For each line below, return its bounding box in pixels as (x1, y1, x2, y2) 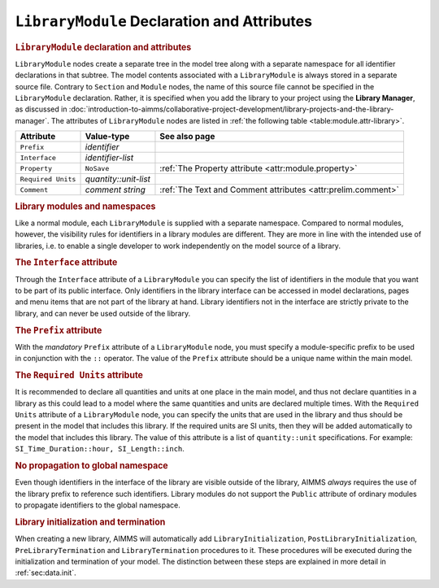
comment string (85, 184, 146, 195)
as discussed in (15, 104, 67, 114)
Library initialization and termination (15, 516, 166, 528)
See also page (159, 131, 215, 142)
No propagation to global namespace (15, 460, 168, 472)
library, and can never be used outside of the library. (15, 308, 191, 318)
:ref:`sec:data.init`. (15, 568, 76, 577)
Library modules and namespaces (15, 200, 156, 211)
